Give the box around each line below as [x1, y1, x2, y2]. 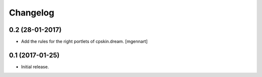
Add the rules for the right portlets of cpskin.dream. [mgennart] [21, 39, 148, 45]
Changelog [9, 7, 54, 18]
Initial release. [21, 63, 49, 70]
